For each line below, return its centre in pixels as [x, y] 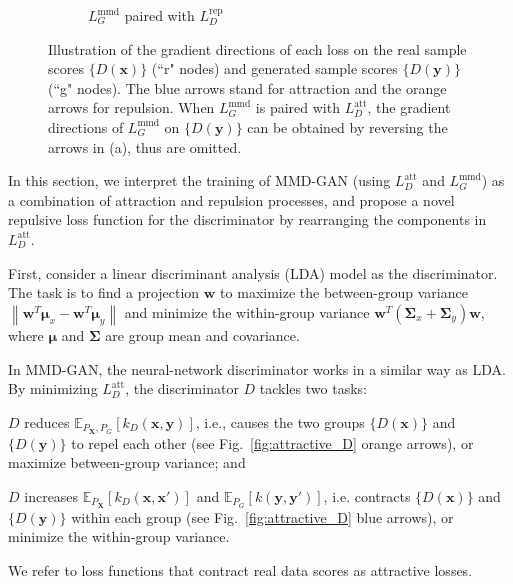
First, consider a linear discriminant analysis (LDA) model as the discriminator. [253, 272]
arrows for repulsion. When [131, 107]
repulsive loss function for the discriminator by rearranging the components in [247, 219]
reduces [47, 421]
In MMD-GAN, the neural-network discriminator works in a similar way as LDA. [257, 368]
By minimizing [53, 388]
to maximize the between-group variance [344, 292]
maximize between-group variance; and [127, 462]
